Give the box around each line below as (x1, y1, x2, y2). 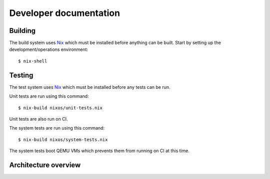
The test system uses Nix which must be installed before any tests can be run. (9, 84, 170, 90)
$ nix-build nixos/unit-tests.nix (18, 105, 102, 111)
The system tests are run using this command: (9, 125, 105, 131)
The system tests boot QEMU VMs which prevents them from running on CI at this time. (9, 148, 190, 154)
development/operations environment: (9, 46, 88, 52)
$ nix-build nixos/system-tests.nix (18, 137, 108, 142)
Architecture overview (9, 161, 81, 169)
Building (9, 26, 36, 35)
